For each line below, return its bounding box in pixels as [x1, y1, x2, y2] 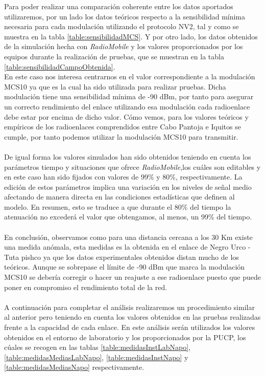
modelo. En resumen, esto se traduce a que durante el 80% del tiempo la [4, 201, 231, 212]
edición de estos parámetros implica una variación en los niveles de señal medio [4, 181, 252, 192]
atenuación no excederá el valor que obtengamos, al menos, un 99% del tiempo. [4, 211, 252, 222]
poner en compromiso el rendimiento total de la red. [4, 281, 167, 292]
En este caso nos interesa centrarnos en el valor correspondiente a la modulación [4, 71, 255, 82]
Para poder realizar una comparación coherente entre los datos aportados [4, 1, 233, 11]
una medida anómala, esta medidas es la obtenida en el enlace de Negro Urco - [4, 241, 251, 252]
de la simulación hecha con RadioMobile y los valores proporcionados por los [4, 41, 243, 52]
